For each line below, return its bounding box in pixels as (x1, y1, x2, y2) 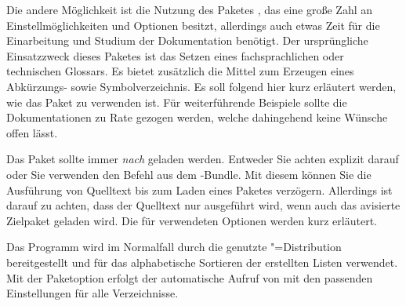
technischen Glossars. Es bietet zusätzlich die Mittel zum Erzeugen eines (6, 63, 354, 79)
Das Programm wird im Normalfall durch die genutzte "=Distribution (6, 239, 342, 255)
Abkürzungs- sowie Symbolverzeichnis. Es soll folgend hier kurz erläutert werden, (6, 78, 397, 94)
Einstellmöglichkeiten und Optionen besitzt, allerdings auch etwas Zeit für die (6, 16, 380, 33)
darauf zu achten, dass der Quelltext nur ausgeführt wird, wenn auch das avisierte (6, 197, 401, 213)
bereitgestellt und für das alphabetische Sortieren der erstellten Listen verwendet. (6, 253, 398, 270)
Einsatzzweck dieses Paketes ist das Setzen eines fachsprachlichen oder (6, 47, 344, 64)
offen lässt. (6, 124, 58, 140)
